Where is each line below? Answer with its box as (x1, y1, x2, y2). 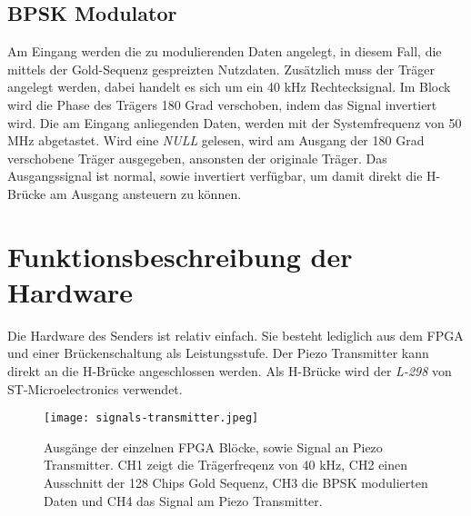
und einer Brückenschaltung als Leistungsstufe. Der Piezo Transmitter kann (7, 343, 429, 362)
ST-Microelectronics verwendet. (7, 379, 183, 398)
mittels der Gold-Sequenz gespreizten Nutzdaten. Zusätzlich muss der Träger (7, 59, 436, 78)
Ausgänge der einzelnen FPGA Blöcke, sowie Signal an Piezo (44, 437, 383, 456)
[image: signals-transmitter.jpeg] (44, 412, 259, 425)
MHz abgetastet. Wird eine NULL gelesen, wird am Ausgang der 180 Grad (7, 131, 425, 150)
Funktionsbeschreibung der (7, 237, 353, 274)
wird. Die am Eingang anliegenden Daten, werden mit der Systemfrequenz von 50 (7, 113, 462, 132)
